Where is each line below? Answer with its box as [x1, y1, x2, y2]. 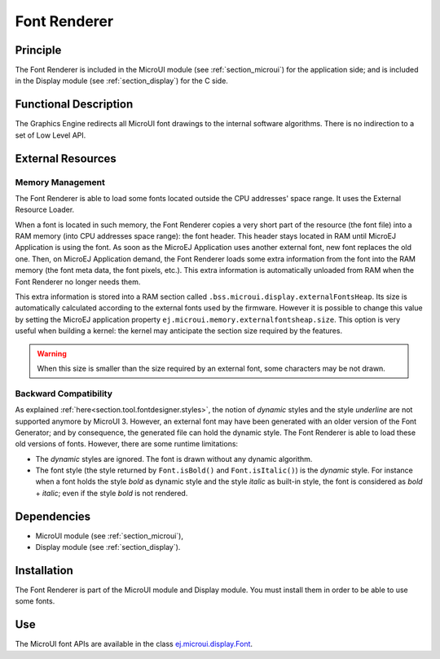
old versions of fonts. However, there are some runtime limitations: [15, 439, 239, 449]
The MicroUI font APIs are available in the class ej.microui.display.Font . [15, 639, 253, 649]
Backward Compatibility [15, 388, 113, 399]
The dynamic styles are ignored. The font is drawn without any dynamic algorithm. [35, 454, 313, 463]
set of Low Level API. [15, 130, 86, 140]
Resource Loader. [15, 204, 75, 215]
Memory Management [15, 176, 105, 187]
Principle [15, 43, 62, 57]
